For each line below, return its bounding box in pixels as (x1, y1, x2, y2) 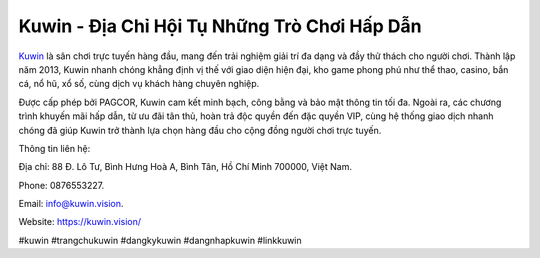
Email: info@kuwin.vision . (18, 198, 124, 210)
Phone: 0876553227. (18, 179, 105, 191)
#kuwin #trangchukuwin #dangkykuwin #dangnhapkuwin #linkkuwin (18, 234, 302, 246)
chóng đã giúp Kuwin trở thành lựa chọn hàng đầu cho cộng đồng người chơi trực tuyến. (18, 124, 382, 136)
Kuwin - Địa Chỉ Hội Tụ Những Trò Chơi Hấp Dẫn (18, 15, 422, 37)
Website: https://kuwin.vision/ (18, 216, 142, 228)
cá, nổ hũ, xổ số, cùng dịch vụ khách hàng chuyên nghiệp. (18, 78, 260, 90)
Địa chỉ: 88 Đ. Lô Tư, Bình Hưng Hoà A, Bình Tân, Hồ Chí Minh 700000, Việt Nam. (18, 161, 352, 173)
